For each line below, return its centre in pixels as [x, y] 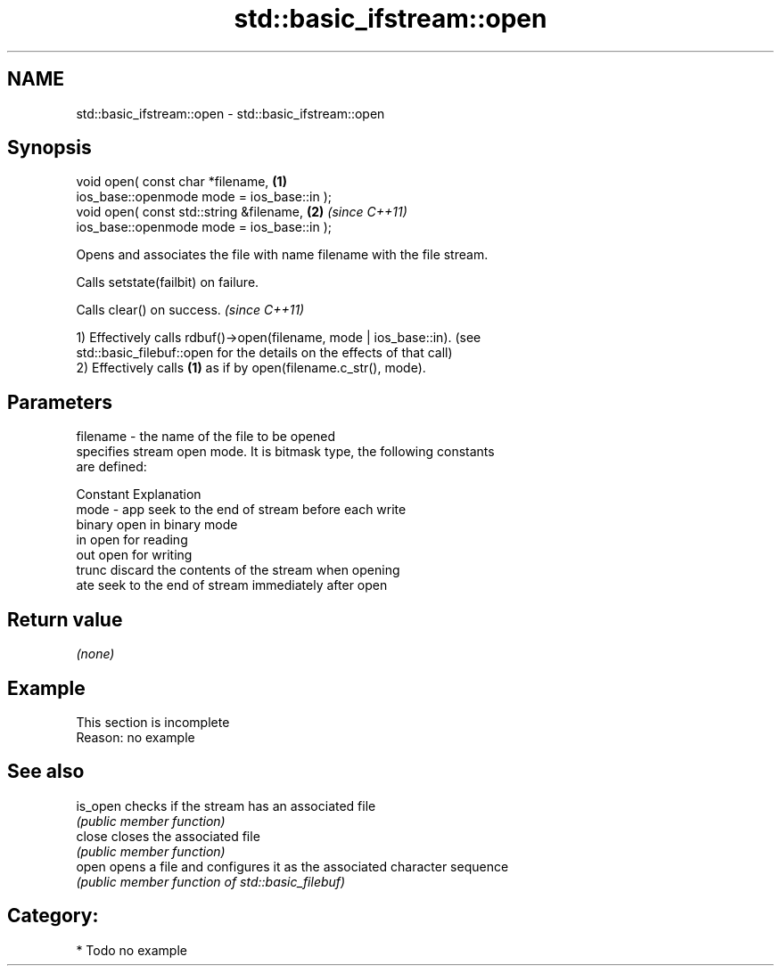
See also [46, 772]
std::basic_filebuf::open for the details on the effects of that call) [264, 353]
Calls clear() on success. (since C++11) [190, 310]
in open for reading [132, 540]
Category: [53, 916]
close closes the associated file [168, 836]
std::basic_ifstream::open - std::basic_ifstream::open [230, 113]
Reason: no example [136, 737]
